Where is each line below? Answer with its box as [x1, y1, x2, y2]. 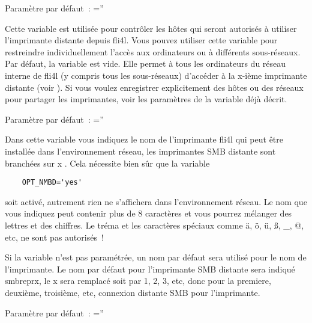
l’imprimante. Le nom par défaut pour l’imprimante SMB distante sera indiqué [5, 262, 295, 275]
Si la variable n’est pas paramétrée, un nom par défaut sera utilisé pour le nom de [5, 251, 307, 263]
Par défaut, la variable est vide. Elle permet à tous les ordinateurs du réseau [5, 57, 286, 70]
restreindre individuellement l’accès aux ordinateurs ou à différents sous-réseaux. [5, 45, 301, 58]
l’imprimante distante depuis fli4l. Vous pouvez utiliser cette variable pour [5, 34, 278, 46]
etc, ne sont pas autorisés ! [5, 230, 104, 243]
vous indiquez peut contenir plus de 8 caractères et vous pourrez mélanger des [5, 207, 292, 220]
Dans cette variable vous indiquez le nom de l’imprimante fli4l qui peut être [5, 133, 284, 146]
